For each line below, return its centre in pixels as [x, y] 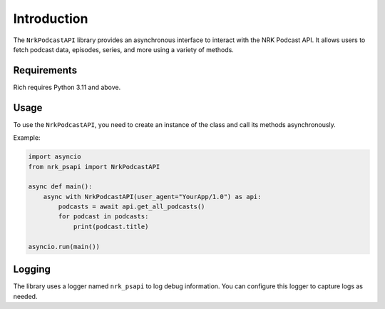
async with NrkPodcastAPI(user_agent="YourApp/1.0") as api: [152, 197]
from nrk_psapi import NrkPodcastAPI [94, 167]
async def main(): [60, 187]
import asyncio [55, 157]
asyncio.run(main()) [64, 247]
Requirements [45, 70]
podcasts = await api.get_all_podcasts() [132, 207]
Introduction [51, 19]
